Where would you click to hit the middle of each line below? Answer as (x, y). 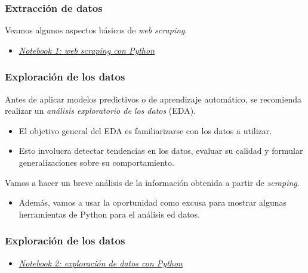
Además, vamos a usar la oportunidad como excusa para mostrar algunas (153, 202)
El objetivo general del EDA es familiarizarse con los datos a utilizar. (145, 130)
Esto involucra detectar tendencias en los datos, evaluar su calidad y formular (161, 151)
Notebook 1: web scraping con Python (87, 50)
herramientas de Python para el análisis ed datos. (109, 214)
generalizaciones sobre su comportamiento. (96, 162)
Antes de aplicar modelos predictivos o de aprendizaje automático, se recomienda (153, 99)
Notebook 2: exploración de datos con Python (101, 263)
